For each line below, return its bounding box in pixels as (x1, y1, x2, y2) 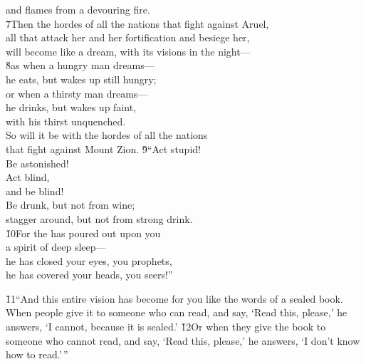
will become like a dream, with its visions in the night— (6, 43, 251, 58)
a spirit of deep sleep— (6, 239, 106, 254)
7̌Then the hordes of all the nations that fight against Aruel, (6, 16, 269, 31)
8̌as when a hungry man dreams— (6, 58, 155, 73)
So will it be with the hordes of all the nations (6, 128, 208, 142)
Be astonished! (6, 155, 69, 170)
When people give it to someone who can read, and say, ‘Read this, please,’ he (6, 305, 347, 320)
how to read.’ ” (6, 347, 68, 362)
